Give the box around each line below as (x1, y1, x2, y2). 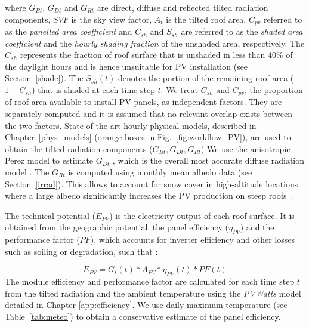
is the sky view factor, (71, 13, 152, 25)
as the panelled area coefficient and (5, 25, 132, 38)
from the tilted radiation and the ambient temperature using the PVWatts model (5, 286, 301, 299)
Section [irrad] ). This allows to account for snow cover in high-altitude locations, (5, 177, 301, 190)
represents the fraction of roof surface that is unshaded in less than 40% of (20, 48, 293, 61)
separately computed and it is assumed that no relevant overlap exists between (5, 107, 292, 120)
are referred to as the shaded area (181, 25, 303, 38)
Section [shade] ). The (5, 72, 84, 84)
